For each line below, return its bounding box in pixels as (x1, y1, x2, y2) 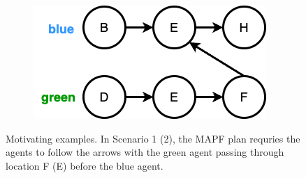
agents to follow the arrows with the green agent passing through (6, 145, 284, 159)
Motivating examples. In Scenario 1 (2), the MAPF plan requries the (6, 131, 300, 145)
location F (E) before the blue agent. (6, 158, 163, 172)
